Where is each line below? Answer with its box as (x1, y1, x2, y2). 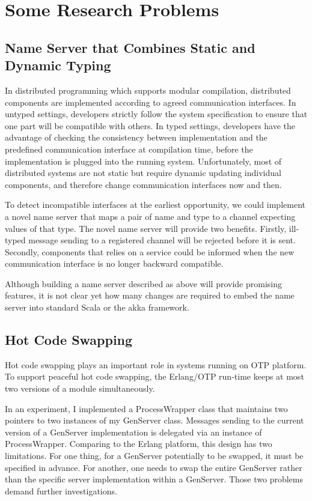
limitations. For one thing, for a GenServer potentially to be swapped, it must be (5, 449, 304, 462)
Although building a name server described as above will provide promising (5, 277, 282, 290)
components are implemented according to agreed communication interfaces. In (5, 96, 296, 108)
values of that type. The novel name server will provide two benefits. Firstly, (5, 222, 287, 234)
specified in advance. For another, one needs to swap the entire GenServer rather (5, 461, 302, 473)
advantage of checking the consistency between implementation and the (5, 131, 268, 144)
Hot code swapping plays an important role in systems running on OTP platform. (5, 358, 307, 371)
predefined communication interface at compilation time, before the (5, 142, 253, 155)
